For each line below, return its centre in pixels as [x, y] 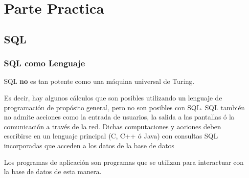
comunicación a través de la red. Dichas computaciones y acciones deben [113, 126]
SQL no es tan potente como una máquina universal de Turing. [99, 81]
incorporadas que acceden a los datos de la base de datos [89, 145]
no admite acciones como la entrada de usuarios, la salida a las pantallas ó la [119, 117]
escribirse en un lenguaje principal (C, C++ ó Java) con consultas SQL [111, 136]
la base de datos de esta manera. [53, 171]
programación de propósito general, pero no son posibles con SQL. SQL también [124, 107]
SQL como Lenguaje [45, 63]
